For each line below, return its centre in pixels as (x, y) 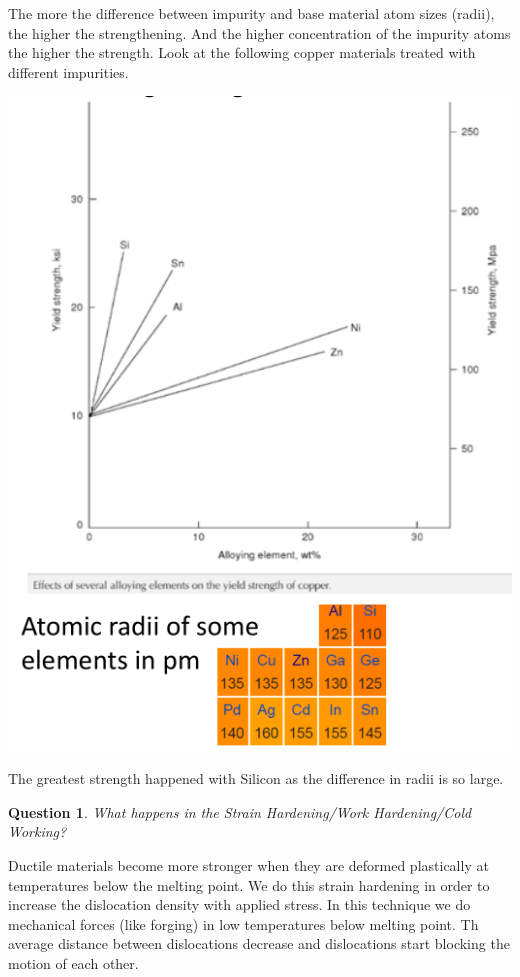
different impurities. (68, 71)
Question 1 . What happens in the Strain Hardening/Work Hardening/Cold (240, 811)
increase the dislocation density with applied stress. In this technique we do (239, 904)
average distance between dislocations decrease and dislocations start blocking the (259, 943)
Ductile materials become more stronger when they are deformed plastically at (248, 864)
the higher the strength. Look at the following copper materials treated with (242, 52)
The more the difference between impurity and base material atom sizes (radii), (251, 13)
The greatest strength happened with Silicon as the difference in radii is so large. (256, 778)
